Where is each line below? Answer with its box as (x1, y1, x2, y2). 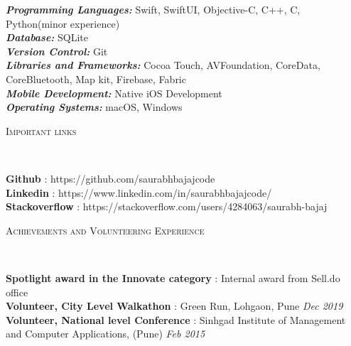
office (6, 284, 28, 299)
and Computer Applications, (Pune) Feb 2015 (6, 326, 205, 341)
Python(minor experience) (6, 16, 120, 31)
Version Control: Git (6, 43, 108, 58)
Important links (6, 123, 77, 138)
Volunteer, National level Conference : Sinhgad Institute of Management (6, 312, 346, 327)
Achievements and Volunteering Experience (6, 222, 205, 237)
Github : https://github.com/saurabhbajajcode (6, 171, 215, 185)
